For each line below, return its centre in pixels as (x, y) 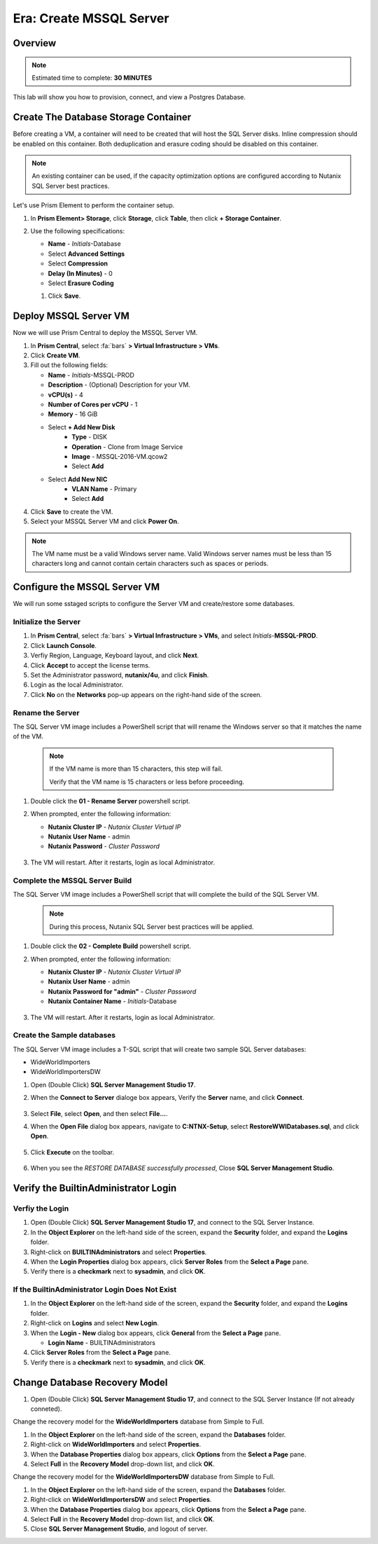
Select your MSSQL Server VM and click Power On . (105, 521)
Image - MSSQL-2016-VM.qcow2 (120, 456)
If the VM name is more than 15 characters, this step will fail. (136, 769)
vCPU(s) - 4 (65, 394)
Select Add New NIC (78, 479)
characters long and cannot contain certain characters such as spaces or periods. (150, 563)
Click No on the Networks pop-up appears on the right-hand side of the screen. (146, 694)
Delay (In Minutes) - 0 (80, 273)
